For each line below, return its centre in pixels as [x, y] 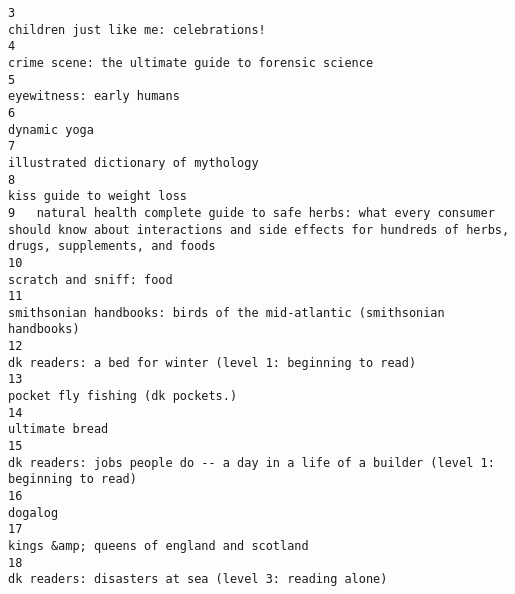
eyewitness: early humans [94, 96]
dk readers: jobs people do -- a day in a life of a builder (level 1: [251, 462]
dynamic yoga [51, 129]
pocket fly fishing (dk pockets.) [123, 396]
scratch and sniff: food [90, 279]
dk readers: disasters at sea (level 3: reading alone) [198, 579]
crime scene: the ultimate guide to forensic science [191, 62]
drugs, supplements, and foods [112, 246]
